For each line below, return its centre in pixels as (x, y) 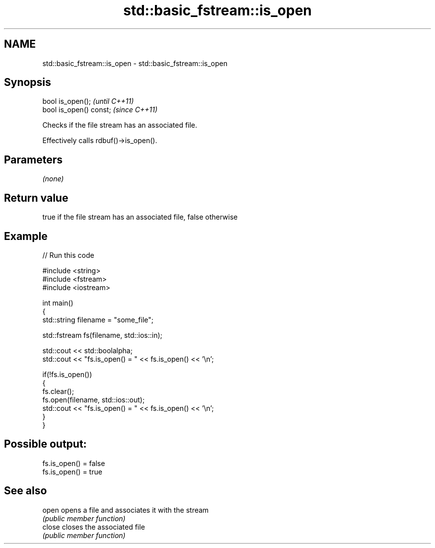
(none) (53, 179)
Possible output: (45, 444)
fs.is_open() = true (72, 471)
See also (26, 491)
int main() (58, 303)
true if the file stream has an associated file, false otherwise (140, 217)
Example (26, 236)
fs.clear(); (58, 391)
